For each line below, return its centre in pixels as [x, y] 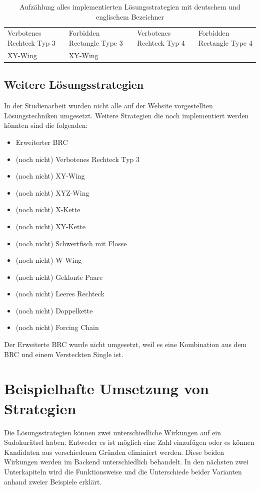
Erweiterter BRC [42, 142]
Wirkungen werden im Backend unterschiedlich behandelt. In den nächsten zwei [126, 462]
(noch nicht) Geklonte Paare [59, 277]
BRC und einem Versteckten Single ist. [64, 354]
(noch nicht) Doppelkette [54, 310]
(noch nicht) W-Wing [49, 260]
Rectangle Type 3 [96, 43]
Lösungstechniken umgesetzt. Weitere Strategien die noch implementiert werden [126, 115]
